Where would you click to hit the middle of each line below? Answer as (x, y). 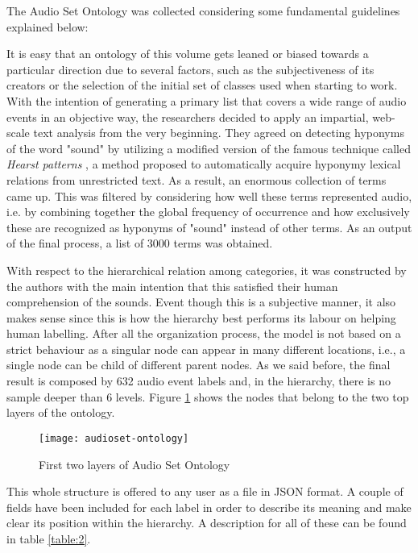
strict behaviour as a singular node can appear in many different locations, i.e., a (206, 349)
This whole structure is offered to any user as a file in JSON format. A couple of (205, 491)
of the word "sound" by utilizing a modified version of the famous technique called (209, 148)
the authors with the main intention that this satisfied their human (172, 286)
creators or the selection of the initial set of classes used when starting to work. (202, 85)
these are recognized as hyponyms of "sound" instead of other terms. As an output (209, 227)
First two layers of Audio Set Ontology (135, 464)
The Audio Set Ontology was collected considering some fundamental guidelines (203, 10)
